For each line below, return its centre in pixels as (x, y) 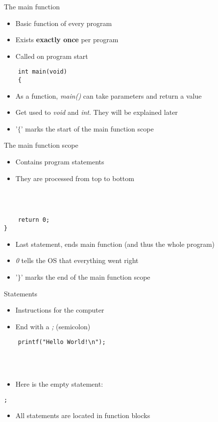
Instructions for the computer (60, 310)
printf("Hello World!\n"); (62, 342)
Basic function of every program (64, 23)
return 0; (34, 220)
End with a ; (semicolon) (53, 326)
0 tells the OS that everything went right (77, 260)
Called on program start (52, 56)
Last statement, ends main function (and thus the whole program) (115, 244)
